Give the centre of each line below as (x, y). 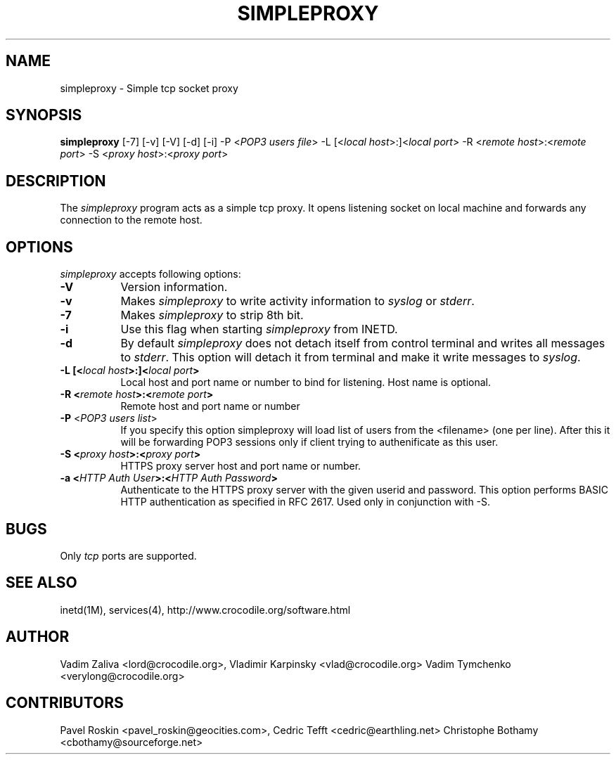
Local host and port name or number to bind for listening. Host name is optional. (306, 382)
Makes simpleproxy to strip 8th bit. (212, 315)
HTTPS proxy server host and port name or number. (241, 466)
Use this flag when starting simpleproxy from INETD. (259, 329)
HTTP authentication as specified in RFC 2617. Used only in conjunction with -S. (306, 502)
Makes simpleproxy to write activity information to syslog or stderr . (297, 301)
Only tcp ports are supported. (128, 555)
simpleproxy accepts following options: (150, 274)
